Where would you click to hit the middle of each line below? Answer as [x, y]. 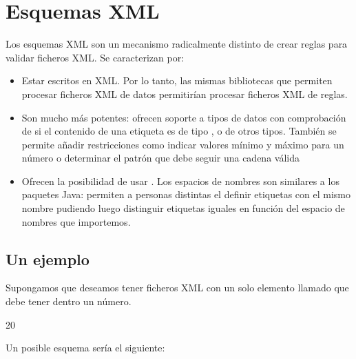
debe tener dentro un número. [69, 301]
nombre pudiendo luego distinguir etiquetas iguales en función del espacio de [183, 208]
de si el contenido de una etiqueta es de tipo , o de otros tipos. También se [179, 131]
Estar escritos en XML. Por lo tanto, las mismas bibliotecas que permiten [177, 80]
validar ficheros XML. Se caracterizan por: [95, 57]
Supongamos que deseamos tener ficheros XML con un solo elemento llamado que [177, 288]
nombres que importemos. [76, 221]
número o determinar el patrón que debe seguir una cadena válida [160, 158]
